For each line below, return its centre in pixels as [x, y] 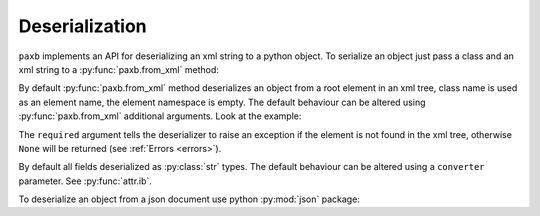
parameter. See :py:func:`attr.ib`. [85, 181]
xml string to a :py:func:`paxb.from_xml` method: [119, 69]
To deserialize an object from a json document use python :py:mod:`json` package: [189, 199]
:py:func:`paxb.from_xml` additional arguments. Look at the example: [160, 116]
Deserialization [82, 26]
